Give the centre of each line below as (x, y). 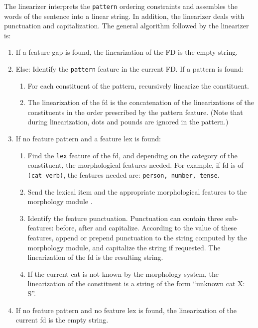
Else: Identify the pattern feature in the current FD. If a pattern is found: (130, 69)
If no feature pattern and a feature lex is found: (88, 139)
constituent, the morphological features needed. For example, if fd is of (135, 165)
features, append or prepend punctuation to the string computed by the (137, 237)
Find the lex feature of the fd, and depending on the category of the (132, 155)
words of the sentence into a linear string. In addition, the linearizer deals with (124, 16)
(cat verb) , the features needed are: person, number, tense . (124, 174)
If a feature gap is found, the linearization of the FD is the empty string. (127, 52)
